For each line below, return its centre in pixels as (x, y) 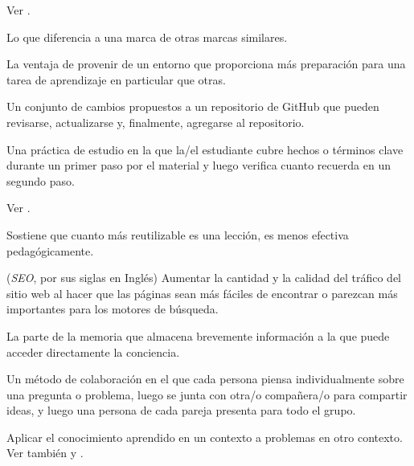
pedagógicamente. (50, 250)
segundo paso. (41, 180)
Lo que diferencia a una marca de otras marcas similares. (147, 37)
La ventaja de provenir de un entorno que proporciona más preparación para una (206, 64)
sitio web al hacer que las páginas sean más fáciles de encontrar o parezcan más (202, 293)
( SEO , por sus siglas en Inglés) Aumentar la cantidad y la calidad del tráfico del (204, 278)
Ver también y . (45, 453)
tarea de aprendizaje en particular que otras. (116, 79)
